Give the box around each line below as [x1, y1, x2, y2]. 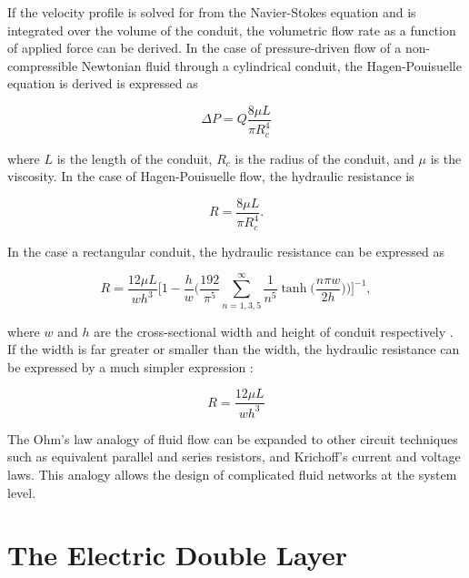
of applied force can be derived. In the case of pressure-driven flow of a [7, 38, 402, 57]
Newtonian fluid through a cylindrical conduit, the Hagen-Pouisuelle [81, 56, 462, 75]
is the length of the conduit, [56, 148, 213, 167]
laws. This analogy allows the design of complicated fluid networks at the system [7, 464, 457, 483]
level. [7, 482, 36, 502]
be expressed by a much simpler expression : [7, 357, 254, 376]
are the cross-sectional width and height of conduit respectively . [94, 321, 454, 340]
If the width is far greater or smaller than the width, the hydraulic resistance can [7, 340, 460, 359]
